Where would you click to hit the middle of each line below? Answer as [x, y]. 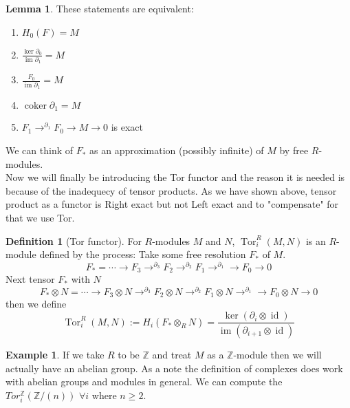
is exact [127, 127]
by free [294, 150]
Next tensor [30, 279]
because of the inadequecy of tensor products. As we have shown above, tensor [171, 190]
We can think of [40, 150]
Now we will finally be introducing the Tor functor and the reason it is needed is [175, 177]
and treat [172, 354]
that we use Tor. [40, 218]
